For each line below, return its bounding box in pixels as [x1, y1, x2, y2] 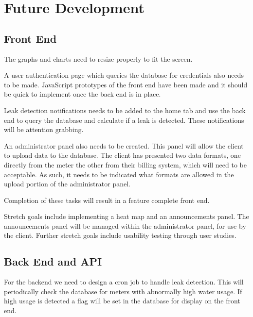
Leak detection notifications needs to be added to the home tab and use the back [4, 105, 246, 115]
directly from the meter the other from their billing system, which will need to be [4, 159, 247, 169]
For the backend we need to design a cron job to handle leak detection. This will [4, 277, 244, 287]
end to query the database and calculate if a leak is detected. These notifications [4, 115, 244, 125]
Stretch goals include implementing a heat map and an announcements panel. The [4, 211, 249, 221]
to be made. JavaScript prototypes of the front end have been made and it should [4, 79, 248, 89]
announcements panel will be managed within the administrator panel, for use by [4, 220, 246, 231]
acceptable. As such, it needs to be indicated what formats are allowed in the [4, 169, 234, 179]
